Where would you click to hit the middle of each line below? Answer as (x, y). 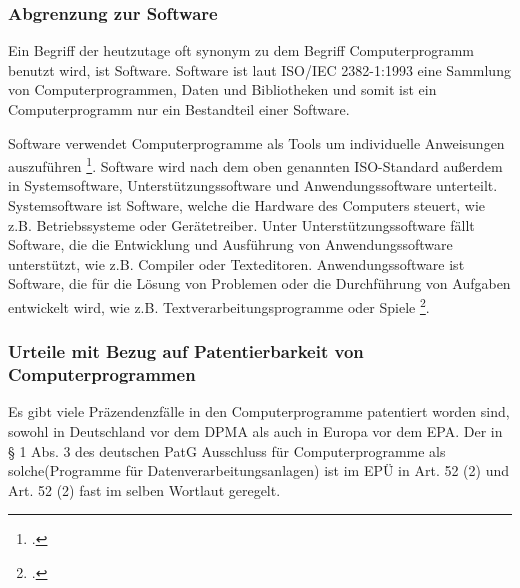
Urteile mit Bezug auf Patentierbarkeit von (186, 351)
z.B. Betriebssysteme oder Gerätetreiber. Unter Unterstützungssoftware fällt (241, 224)
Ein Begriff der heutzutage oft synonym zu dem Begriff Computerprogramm (241, 50)
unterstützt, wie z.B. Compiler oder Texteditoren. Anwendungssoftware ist (236, 263)
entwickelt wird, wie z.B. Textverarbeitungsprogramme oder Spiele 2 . (219, 305)
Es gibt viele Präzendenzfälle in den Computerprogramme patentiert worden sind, (259, 411)
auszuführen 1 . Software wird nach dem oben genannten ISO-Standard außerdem (255, 164)
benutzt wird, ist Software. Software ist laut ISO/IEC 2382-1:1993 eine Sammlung (259, 69)
